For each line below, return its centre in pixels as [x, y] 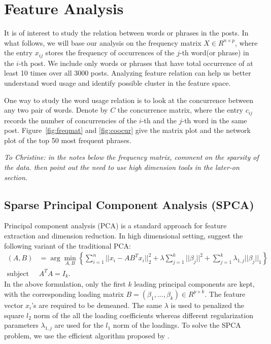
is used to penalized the [208, 305]
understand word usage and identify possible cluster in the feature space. [117, 82]
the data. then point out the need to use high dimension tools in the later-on [122, 167]
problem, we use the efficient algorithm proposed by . [87, 335]
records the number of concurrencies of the [71, 120]
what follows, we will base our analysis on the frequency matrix [103, 42]
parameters [21, 325]
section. [16, 177]
